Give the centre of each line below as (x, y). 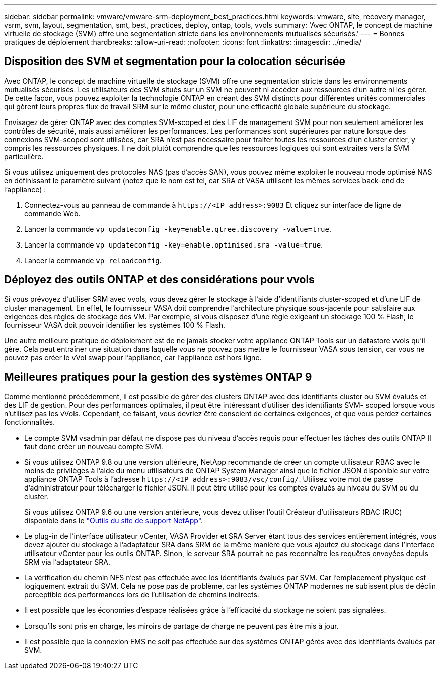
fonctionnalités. (30, 422)
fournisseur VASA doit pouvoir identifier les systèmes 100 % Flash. (115, 325)
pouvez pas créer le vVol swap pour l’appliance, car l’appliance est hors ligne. (133, 357)
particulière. (24, 156)
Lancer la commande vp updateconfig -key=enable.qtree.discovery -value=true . (178, 229)
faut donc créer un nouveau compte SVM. (94, 446)
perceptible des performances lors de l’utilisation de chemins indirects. (142, 594)
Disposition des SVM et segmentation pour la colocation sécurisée (175, 62)
